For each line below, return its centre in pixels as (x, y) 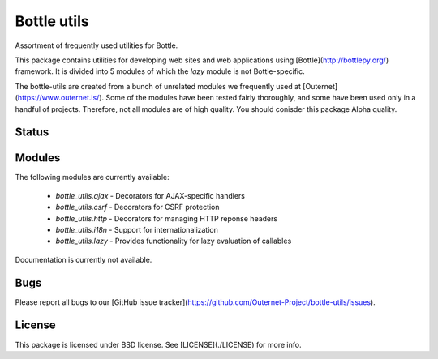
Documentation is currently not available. (84, 259)
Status (32, 132)
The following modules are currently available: (92, 177)
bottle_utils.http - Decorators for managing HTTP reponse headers (167, 218)
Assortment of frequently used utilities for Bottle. (97, 45)
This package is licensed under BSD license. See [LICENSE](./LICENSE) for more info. (158, 344)
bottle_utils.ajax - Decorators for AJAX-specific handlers (150, 195)
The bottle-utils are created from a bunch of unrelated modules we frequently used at (158, 86)
